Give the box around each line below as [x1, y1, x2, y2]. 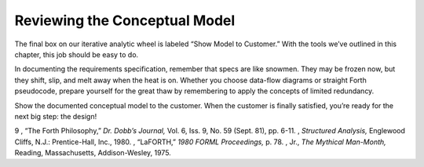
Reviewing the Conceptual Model [14, 12, 236, 29]
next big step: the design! [14, 111, 97, 121]
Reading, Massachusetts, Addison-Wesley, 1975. [14, 148, 172, 158]
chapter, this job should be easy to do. [14, 49, 139, 59]
